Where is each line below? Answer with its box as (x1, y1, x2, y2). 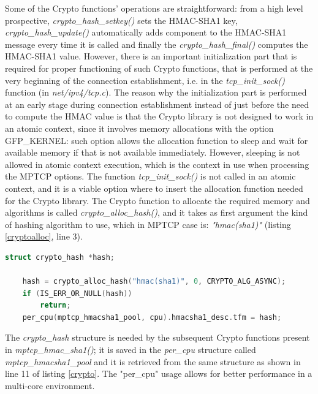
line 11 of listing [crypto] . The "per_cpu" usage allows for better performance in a (5, 367, 312, 380)
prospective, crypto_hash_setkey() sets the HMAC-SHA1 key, (5, 13, 238, 26)
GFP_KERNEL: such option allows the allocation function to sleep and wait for (5, 134, 308, 146)
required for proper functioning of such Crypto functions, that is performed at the (5, 61, 313, 74)
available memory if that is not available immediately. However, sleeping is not (5, 146, 300, 159)
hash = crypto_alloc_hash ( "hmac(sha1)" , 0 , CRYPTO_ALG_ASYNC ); (22, 277, 286, 286)
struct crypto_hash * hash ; (5, 252, 115, 262)
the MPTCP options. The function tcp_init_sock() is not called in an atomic (5, 170, 296, 183)
